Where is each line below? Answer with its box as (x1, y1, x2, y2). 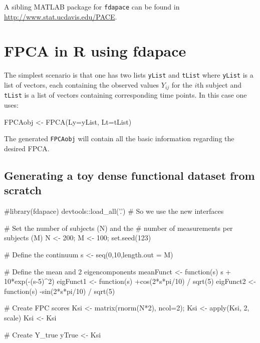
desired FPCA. (4, 143, 50, 153)
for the (171, 80, 192, 90)
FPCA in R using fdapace (4, 41, 186, 61)
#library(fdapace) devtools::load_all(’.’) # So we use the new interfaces (4, 206, 224, 216)
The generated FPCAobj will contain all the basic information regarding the (4, 133, 234, 144)
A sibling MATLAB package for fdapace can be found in (4, 2, 180, 12)
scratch (4, 182, 42, 198)
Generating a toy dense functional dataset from (4, 167, 255, 183)
